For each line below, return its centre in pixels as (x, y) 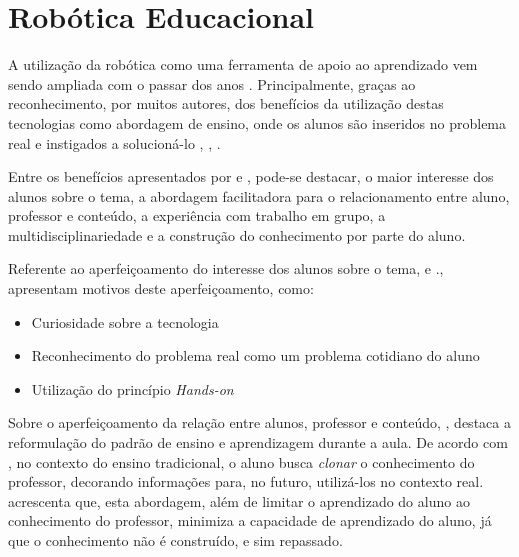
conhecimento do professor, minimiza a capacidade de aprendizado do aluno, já (250, 520)
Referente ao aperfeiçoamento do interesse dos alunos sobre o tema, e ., (226, 268)
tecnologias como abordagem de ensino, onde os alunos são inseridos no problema (257, 122)
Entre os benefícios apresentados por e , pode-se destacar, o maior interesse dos (251, 176)
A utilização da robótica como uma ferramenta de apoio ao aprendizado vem (243, 64)
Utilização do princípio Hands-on (132, 388)
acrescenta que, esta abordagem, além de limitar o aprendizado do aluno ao (239, 500)
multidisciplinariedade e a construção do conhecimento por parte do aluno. (237, 234)
